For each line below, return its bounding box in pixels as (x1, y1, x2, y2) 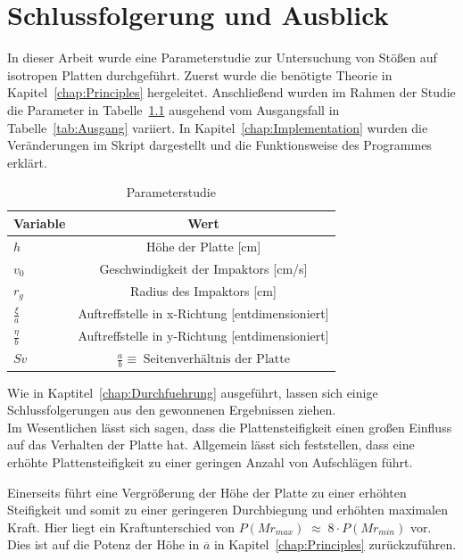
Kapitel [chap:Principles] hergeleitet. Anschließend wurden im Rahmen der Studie (7, 83, 456, 102)
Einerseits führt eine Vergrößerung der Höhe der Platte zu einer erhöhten (7, 482, 407, 501)
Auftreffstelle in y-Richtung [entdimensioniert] (78, 326, 329, 345)
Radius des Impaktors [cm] (130, 281, 277, 300)
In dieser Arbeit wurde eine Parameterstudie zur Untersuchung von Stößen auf (7, 48, 437, 67)
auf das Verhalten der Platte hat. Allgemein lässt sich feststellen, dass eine (7, 435, 415, 454)
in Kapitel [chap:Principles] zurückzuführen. (213, 535, 457, 554)
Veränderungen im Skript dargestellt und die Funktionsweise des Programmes (7, 136, 432, 154)
